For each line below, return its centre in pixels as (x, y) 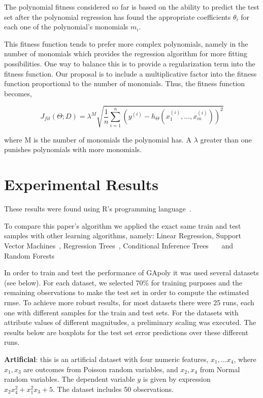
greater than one (226, 139)
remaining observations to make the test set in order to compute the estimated (127, 292)
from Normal (220, 369)
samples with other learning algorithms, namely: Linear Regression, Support (123, 236)
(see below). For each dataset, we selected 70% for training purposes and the (123, 282)
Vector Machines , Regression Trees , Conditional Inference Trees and (119, 245)
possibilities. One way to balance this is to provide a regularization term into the (130, 63)
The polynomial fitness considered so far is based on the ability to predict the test (132, 7)
